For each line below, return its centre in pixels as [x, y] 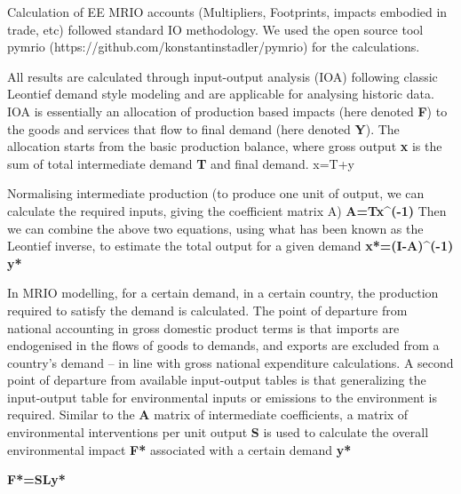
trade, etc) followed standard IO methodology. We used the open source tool [215, 29]
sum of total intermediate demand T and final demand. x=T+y [181, 163]
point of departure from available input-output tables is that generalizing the [217, 380]
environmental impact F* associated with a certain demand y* [179, 449]
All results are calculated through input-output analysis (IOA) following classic [223, 76]
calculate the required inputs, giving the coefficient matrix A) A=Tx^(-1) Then [227, 210]
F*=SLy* [36, 479]
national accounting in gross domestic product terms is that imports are [203, 327]
